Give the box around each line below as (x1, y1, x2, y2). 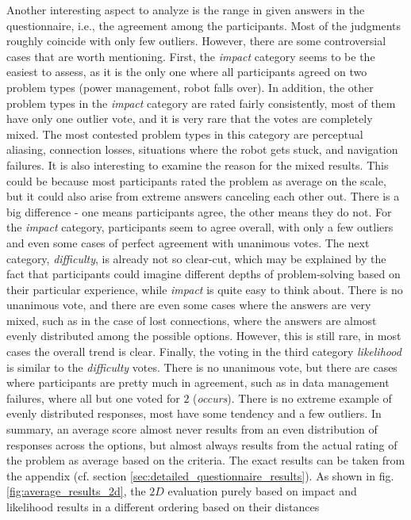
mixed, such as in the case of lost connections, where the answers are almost (6, 312, 377, 328)
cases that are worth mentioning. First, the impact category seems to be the (6, 48, 375, 64)
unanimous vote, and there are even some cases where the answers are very (6, 296, 371, 313)
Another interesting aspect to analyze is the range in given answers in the (6, 2, 365, 17)
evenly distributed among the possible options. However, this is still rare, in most (6, 327, 401, 344)
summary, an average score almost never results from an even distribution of (6, 421, 378, 438)
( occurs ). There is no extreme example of (193, 389, 392, 406)
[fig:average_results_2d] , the (6, 483, 146, 499)
